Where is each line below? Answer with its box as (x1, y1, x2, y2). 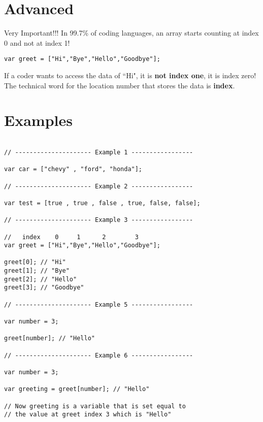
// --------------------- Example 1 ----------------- (4, 148, 193, 156)
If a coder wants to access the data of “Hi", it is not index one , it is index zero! (4, 70, 256, 80)
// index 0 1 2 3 (4, 233, 139, 241)
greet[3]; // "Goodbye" (4, 284, 84, 291)
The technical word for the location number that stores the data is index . (4, 80, 235, 90)
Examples (4, 110, 73, 131)
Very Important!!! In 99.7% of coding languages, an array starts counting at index (4, 27, 259, 38)
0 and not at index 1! (4, 37, 70, 48)
